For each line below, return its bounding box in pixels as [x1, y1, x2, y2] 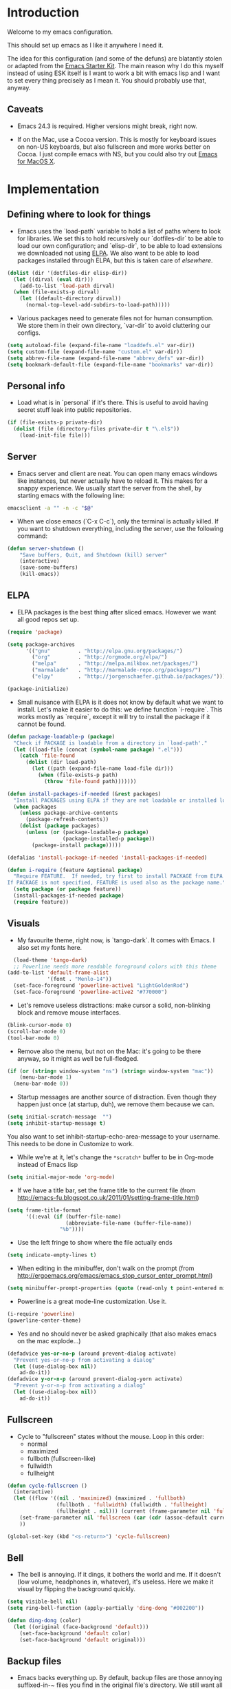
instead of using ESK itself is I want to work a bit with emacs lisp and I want [7, 69, 220, 77]
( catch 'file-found [19, 752, 76, 759]
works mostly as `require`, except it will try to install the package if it [16, 712, 210, 721]
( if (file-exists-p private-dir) [7, 419, 103, 426]
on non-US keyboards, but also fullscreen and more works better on [16, 143, 211, 151]
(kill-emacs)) [19, 570, 60, 578]
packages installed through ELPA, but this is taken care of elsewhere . [16, 256, 213, 265]
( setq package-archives [7, 641, 76, 648]
